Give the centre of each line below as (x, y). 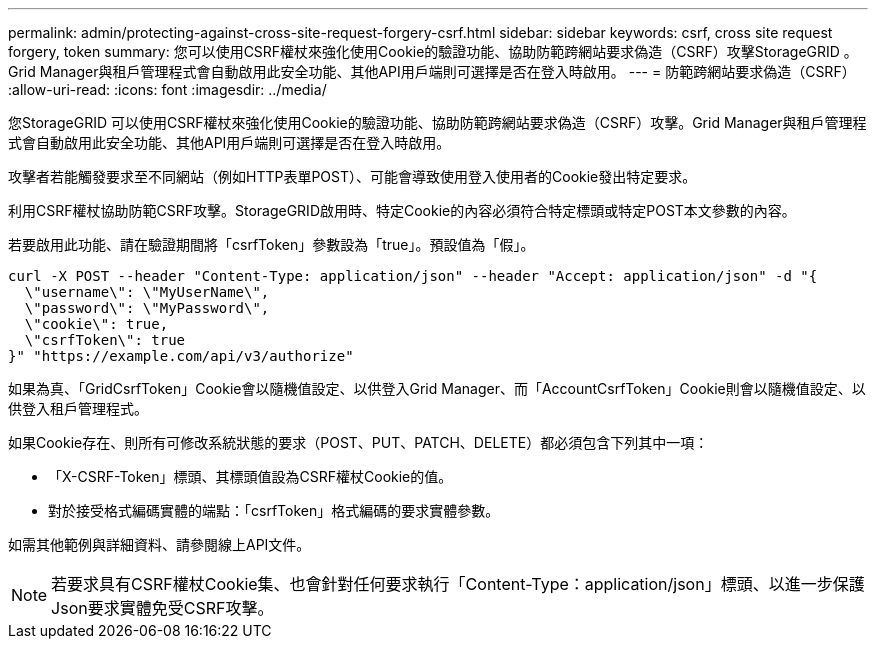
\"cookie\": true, (96, 324)
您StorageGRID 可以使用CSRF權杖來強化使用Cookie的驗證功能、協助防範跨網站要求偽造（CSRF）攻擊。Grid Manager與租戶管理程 (437, 122)
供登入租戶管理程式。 (78, 408)
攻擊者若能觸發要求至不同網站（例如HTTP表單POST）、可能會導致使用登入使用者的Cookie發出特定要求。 (352, 176)
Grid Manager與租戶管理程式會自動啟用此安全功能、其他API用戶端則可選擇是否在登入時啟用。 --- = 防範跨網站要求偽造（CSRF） (432, 71)
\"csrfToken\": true (105, 340)
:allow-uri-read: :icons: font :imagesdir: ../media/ (167, 89)
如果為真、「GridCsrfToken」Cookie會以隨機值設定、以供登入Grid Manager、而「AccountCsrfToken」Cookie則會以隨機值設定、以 (437, 388)
